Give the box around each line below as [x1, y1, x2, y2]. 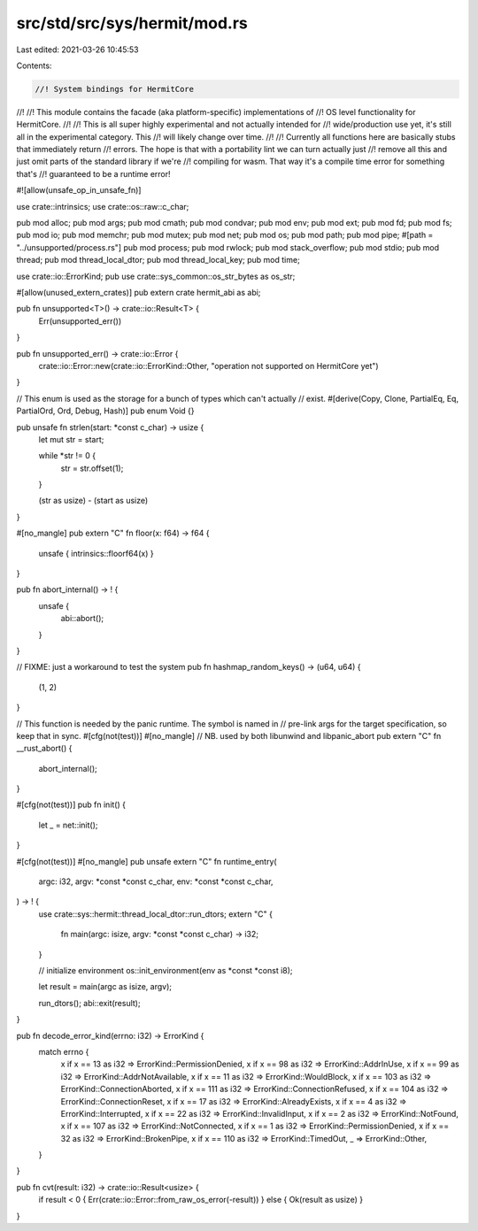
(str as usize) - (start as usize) [38, 496, 149, 506]
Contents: [16, 60, 52, 71]
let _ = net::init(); [38, 819, 98, 830]
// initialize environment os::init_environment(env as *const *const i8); [38, 966, 293, 975]
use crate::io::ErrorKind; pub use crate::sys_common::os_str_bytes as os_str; [16, 271, 296, 281]
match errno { [38, 1046, 89, 1057]
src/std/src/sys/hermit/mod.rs [16, 13, 248, 33]
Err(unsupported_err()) [38, 315, 122, 327]
